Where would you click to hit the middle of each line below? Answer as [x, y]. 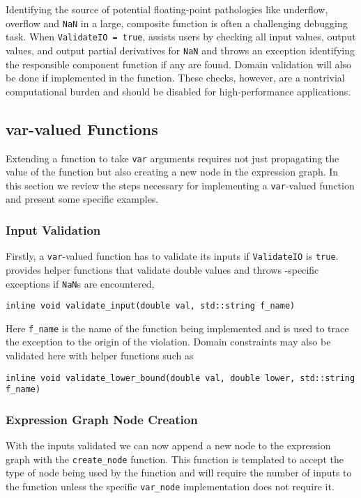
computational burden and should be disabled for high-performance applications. [178, 91]
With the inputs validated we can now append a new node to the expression [168, 445]
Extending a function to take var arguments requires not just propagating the [172, 158]
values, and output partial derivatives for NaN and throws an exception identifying [180, 50]
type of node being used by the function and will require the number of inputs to [179, 473]
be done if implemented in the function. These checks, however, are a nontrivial [175, 78]
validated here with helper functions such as [100, 356]
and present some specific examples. [82, 199]
